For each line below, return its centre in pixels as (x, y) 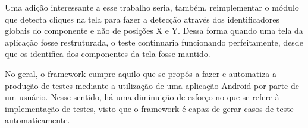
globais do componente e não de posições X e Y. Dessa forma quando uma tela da (154, 31)
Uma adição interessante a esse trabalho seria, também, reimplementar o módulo (152, 7)
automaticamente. (37, 120)
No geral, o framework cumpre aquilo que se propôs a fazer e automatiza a (141, 73)
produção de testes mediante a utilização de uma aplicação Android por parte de (152, 85)
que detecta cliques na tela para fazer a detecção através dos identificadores (142, 19)
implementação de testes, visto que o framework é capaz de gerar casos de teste (149, 108)
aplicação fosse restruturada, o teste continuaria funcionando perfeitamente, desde (154, 42)
